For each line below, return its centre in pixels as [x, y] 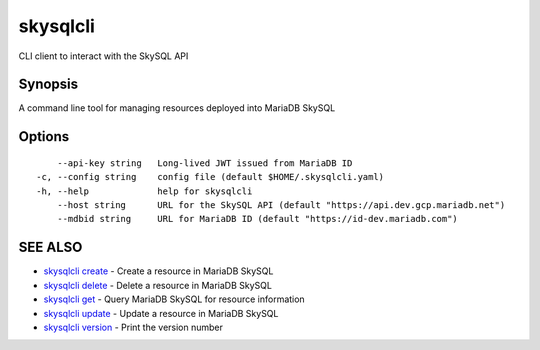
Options [44, 136]
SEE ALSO [50, 247]
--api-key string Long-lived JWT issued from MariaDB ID [204, 163]
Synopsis [48, 84]
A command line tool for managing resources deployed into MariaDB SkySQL [177, 108]
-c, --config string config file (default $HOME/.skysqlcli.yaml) [210, 177]
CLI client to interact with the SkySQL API [103, 56]
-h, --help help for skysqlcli [144, 191]
